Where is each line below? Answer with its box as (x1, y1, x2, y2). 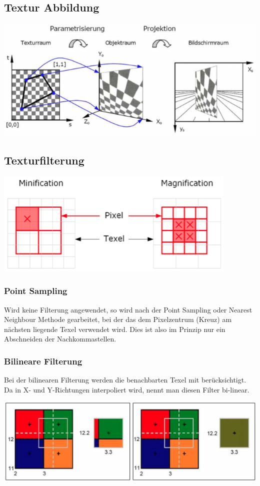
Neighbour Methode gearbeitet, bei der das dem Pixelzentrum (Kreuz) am (4, 314, 232, 324)
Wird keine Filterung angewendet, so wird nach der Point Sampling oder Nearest (4, 304, 252, 314)
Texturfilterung (4, 152, 84, 167)
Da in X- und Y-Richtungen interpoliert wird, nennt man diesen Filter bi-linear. (4, 384, 249, 394)
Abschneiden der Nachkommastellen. (4, 333, 116, 344)
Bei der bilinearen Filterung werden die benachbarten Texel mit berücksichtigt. (4, 374, 246, 385)
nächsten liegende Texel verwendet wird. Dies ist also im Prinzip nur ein (4, 323, 225, 334)
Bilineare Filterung (4, 354, 82, 367)
